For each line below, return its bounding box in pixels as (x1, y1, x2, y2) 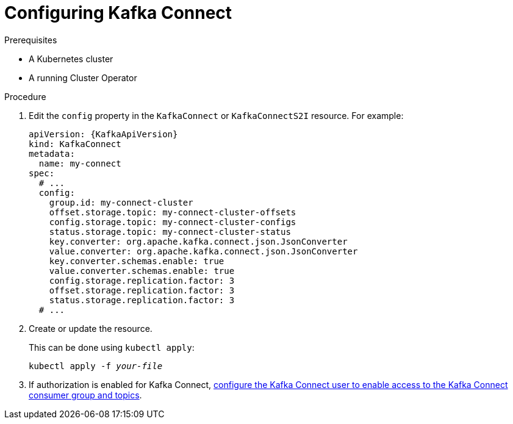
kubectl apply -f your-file (29, 361, 163, 371)
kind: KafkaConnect (29, 138, 121, 149)
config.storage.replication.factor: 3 (49, 275, 235, 286)
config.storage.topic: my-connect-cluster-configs (49, 217, 296, 227)
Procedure (4, 91, 46, 102)
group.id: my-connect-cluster (49, 197, 193, 207)
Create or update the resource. (29, 323, 152, 334)
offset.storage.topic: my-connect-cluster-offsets (49, 207, 296, 217)
